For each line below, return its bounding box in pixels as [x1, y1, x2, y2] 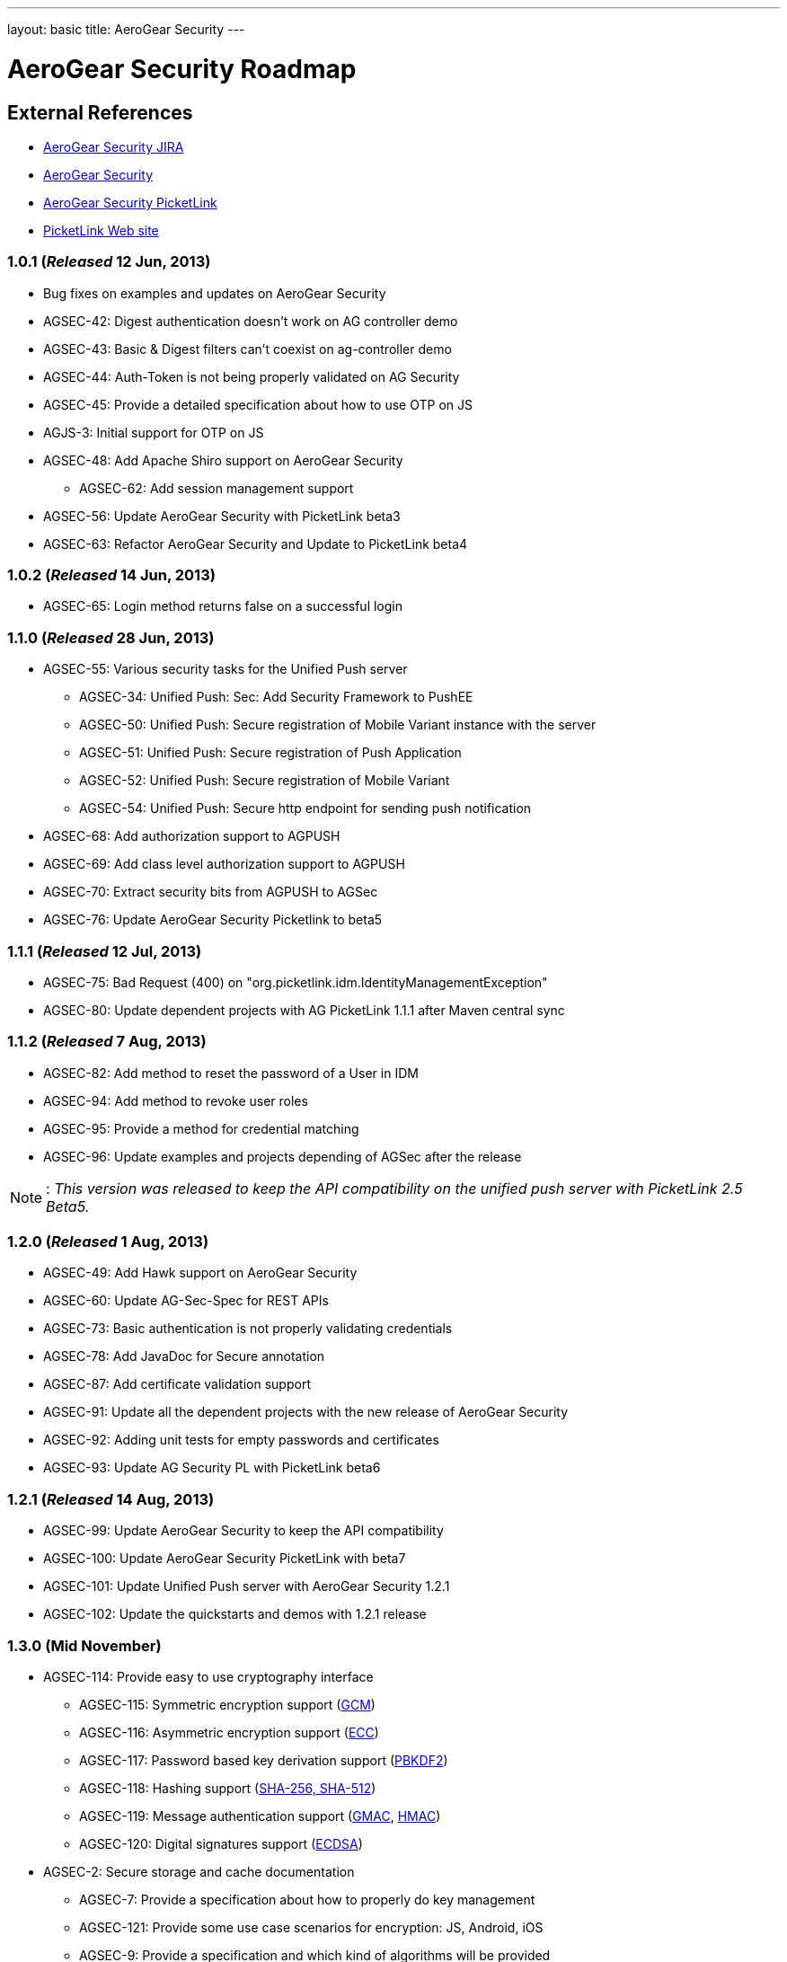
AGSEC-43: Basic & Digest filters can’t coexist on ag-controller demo [43, 340, 452, 357]
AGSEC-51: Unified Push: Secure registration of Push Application [79, 745, 462, 761]
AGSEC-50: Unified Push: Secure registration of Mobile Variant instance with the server [79, 717, 597, 733]
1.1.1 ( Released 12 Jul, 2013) [7, 941, 202, 960]
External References [7, 101, 193, 124]
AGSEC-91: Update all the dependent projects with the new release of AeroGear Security [43, 1404, 569, 1420]
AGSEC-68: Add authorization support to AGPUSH [43, 828, 340, 844]
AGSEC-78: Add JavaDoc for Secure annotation [43, 1348, 325, 1365]
